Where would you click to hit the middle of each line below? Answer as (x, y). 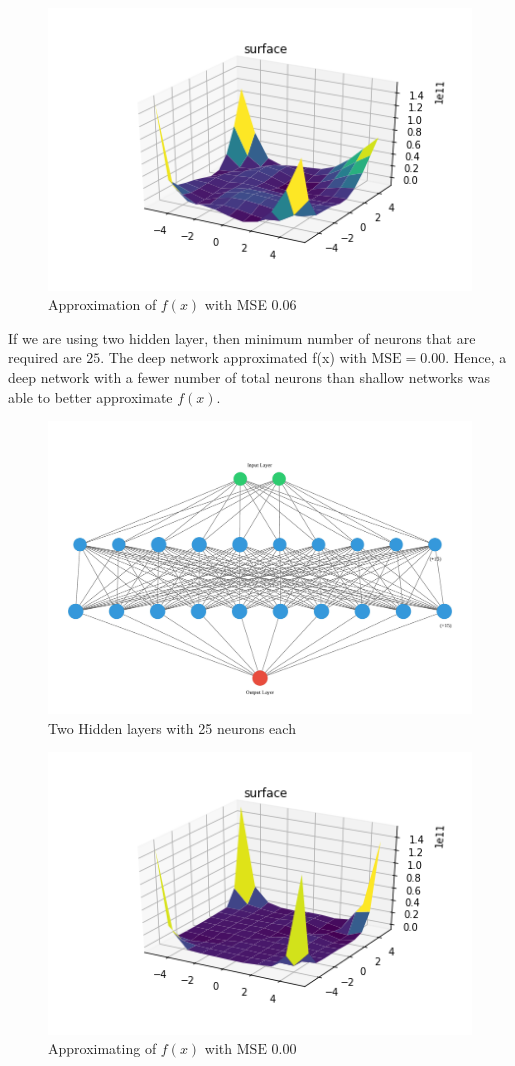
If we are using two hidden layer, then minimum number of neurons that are (242, 337)
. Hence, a (476, 357)
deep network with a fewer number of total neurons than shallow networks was (249, 377)
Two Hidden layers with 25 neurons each (172, 727)
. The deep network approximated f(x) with (233, 357)
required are (45, 357)
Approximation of (102, 304)
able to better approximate (90, 396)
